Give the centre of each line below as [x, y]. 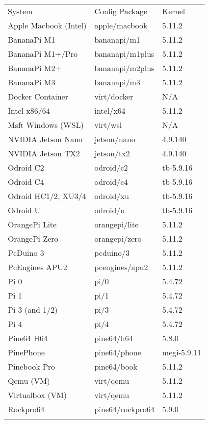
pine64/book [116, 366]
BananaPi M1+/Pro [43, 54]
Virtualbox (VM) [38, 395]
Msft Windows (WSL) [46, 125]
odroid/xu [112, 196]
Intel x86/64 [29, 111]
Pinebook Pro [32, 366]
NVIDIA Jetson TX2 [44, 153]
